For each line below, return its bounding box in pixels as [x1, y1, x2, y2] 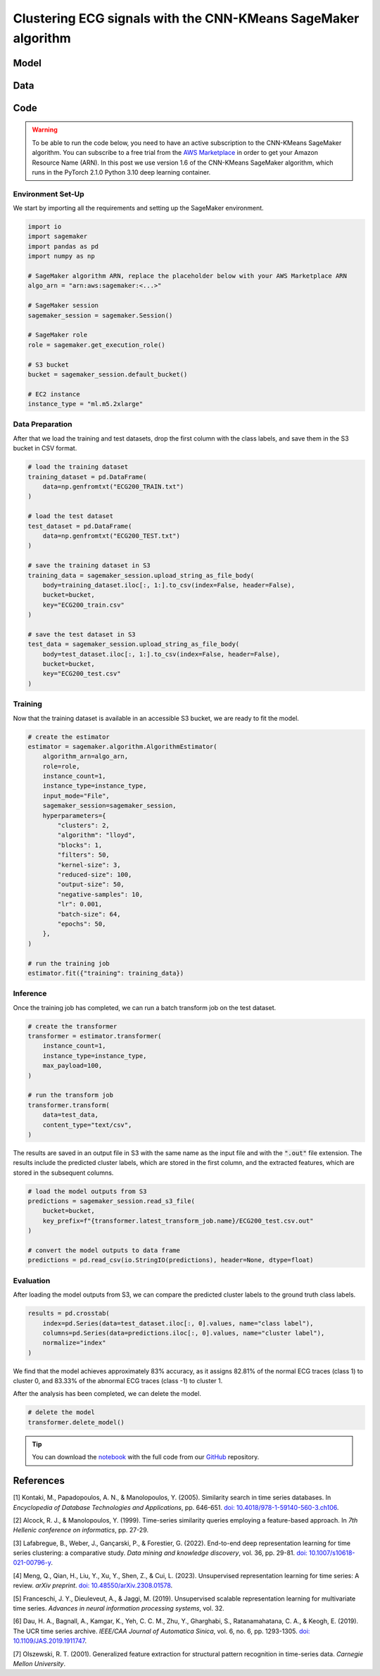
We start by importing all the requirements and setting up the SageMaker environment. [13, 204, 264, 213]
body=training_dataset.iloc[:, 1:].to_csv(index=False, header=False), [42, 581, 296, 589]
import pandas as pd [27, 242, 99, 250]
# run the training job [27, 959, 110, 967]
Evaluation [13, 1275, 51, 1285]
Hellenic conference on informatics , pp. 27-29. [13, 1526, 149, 1535]
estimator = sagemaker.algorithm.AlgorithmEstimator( [27, 743, 217, 750]
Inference [13, 989, 47, 999]
